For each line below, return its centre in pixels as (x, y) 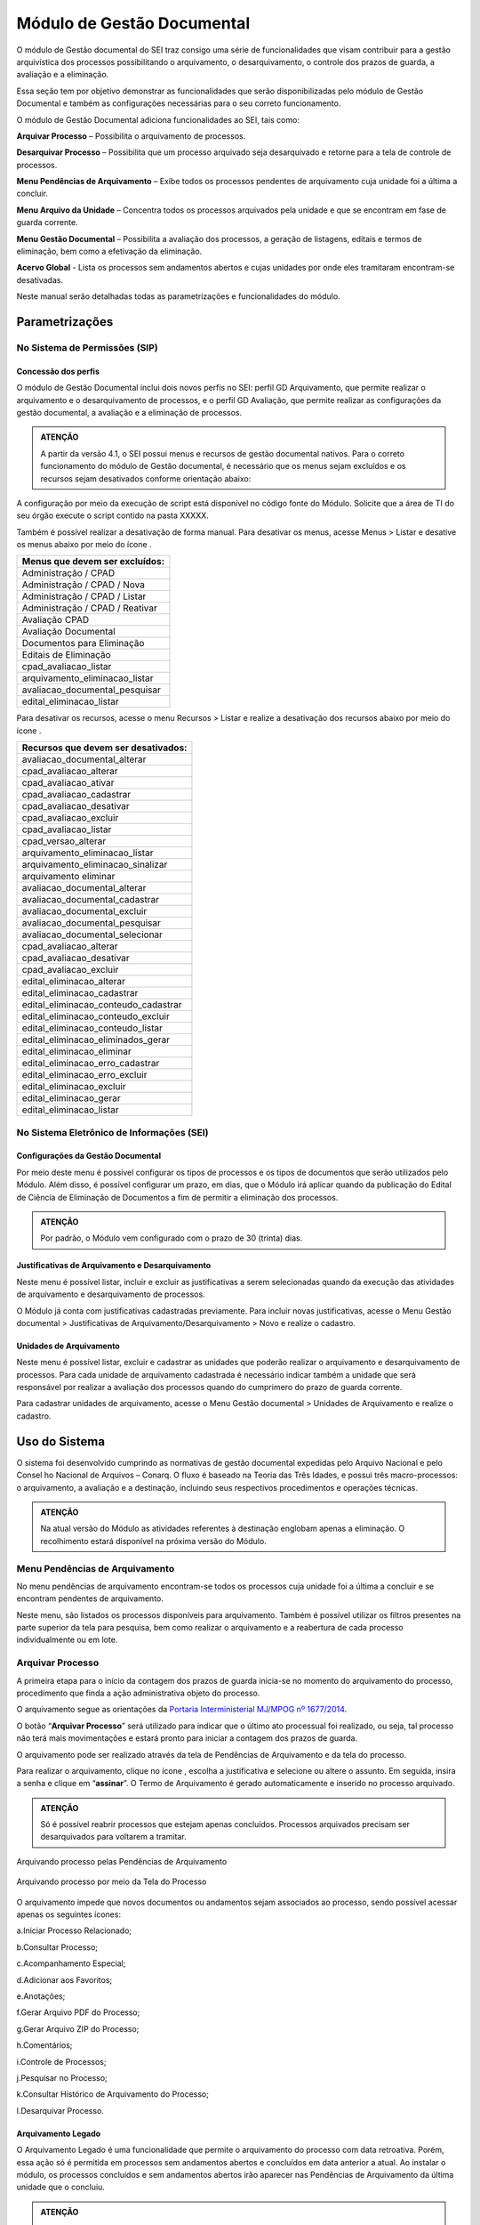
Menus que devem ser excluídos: (93, 562)
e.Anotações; (41, 1996)
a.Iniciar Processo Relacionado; (74, 1930)
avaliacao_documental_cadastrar (91, 900)
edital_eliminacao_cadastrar (80, 993)
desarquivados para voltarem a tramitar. (113, 1837)
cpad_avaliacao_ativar (68, 783)
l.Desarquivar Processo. (60, 2110)
